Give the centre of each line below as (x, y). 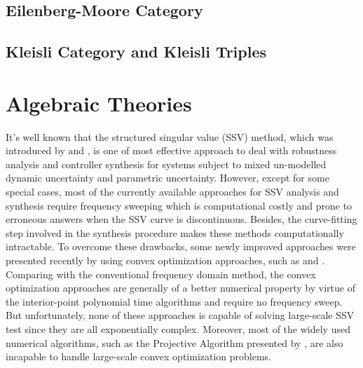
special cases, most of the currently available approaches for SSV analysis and (172, 192)
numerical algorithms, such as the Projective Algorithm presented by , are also (174, 342)
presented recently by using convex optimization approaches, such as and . (165, 260)
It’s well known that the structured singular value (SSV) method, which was (170, 136)
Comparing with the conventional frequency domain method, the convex (161, 274)
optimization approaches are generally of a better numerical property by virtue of (180, 288)
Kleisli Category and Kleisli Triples (136, 52)
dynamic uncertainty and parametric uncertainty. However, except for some (167, 178)
